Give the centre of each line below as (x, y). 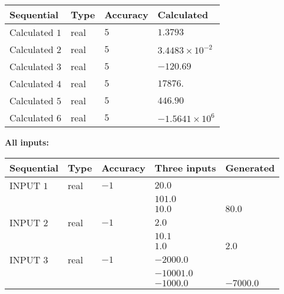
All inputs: (27, 142)
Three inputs (185, 167)
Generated (250, 167)
